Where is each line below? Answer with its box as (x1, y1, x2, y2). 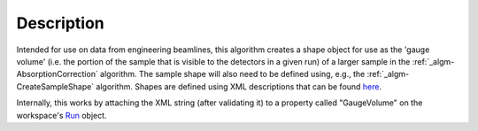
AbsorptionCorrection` (16, 69, 99, 80)
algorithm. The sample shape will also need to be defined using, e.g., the (100, 69, 366, 80)
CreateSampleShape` (16, 81, 95, 92)
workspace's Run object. (16, 110, 107, 120)
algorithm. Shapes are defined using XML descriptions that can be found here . (96, 81, 382, 92)
